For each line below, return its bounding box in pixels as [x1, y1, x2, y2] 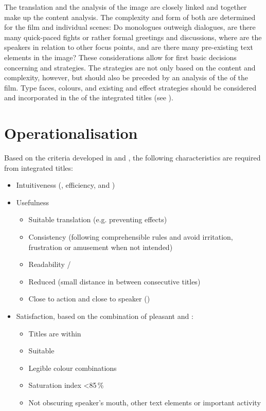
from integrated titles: [4, 162, 73, 173]
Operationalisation [4, 122, 138, 144]
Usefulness [16, 196, 49, 207]
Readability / [28, 259, 71, 270]
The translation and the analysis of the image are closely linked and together [4, 2, 247, 12]
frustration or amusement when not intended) [28, 241, 173, 252]
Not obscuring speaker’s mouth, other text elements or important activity [28, 397, 261, 407]
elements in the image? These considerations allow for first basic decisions [4, 51, 237, 62]
